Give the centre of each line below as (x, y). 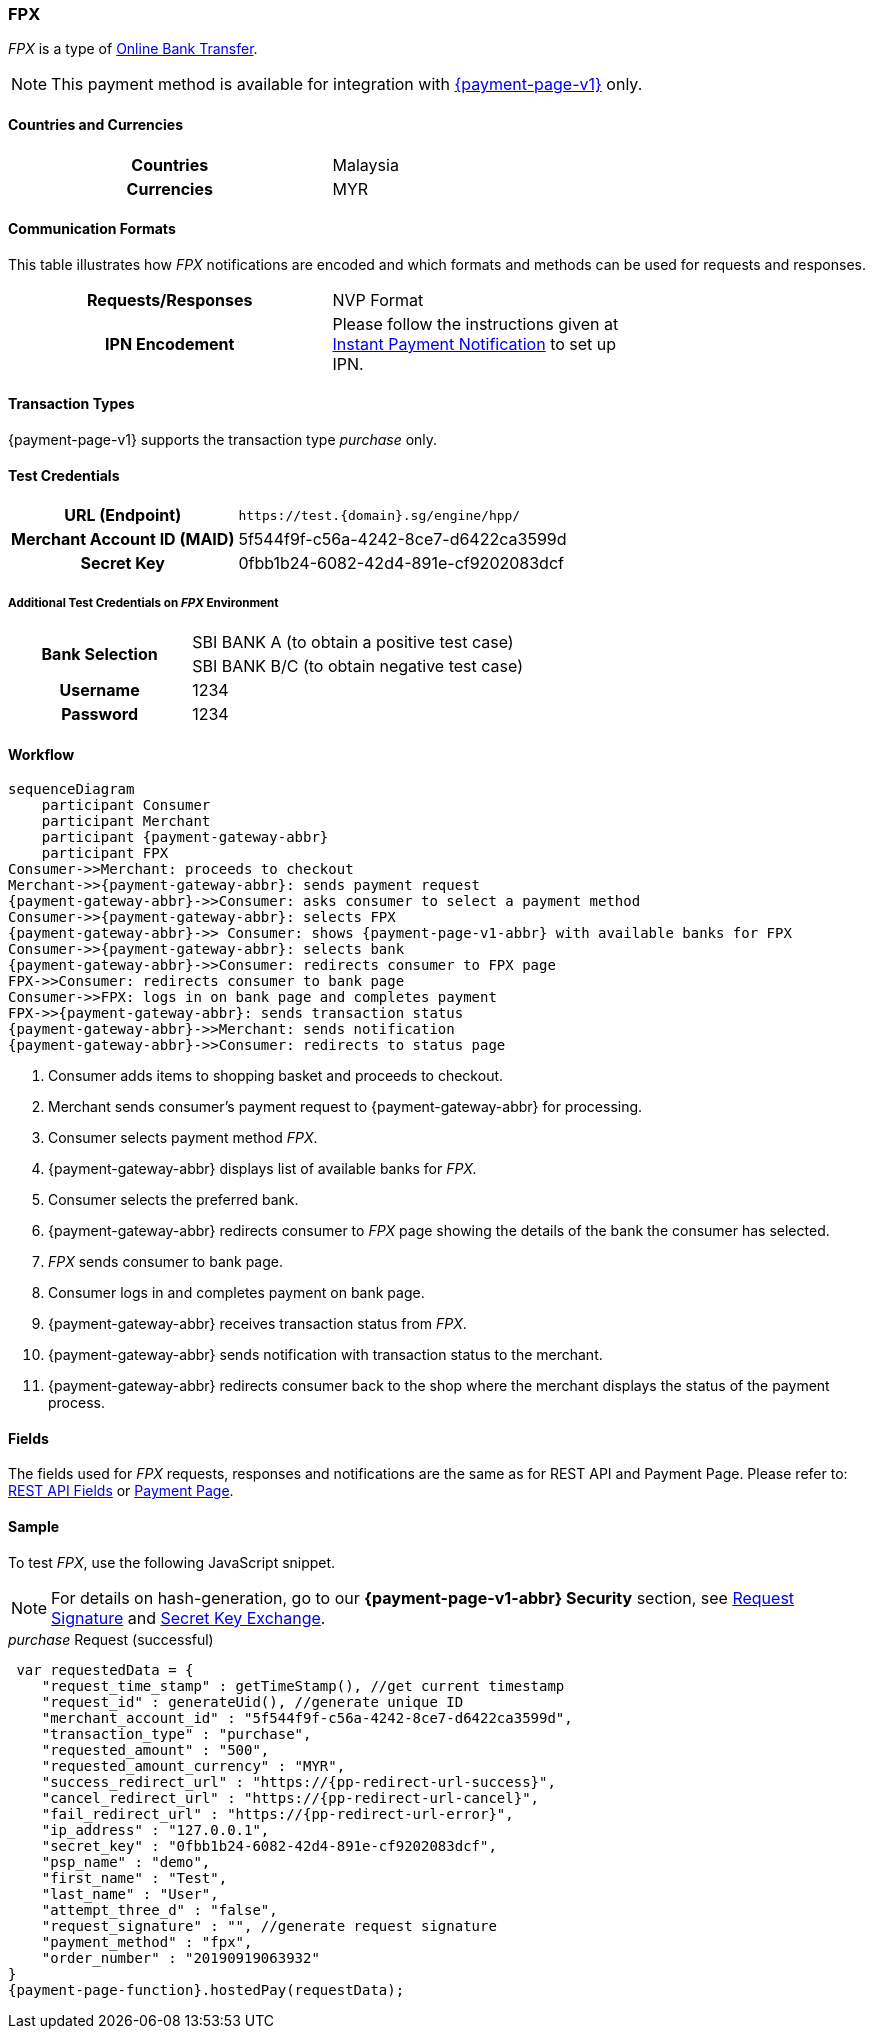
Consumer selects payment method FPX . (183, 1138)
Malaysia (365, 164)
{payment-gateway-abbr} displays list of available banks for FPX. (262, 1169)
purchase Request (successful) (111, 1639)
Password (99, 714)
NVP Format (378, 299)
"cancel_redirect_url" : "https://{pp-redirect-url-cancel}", (290, 1797)
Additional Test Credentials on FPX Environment (143, 602)
